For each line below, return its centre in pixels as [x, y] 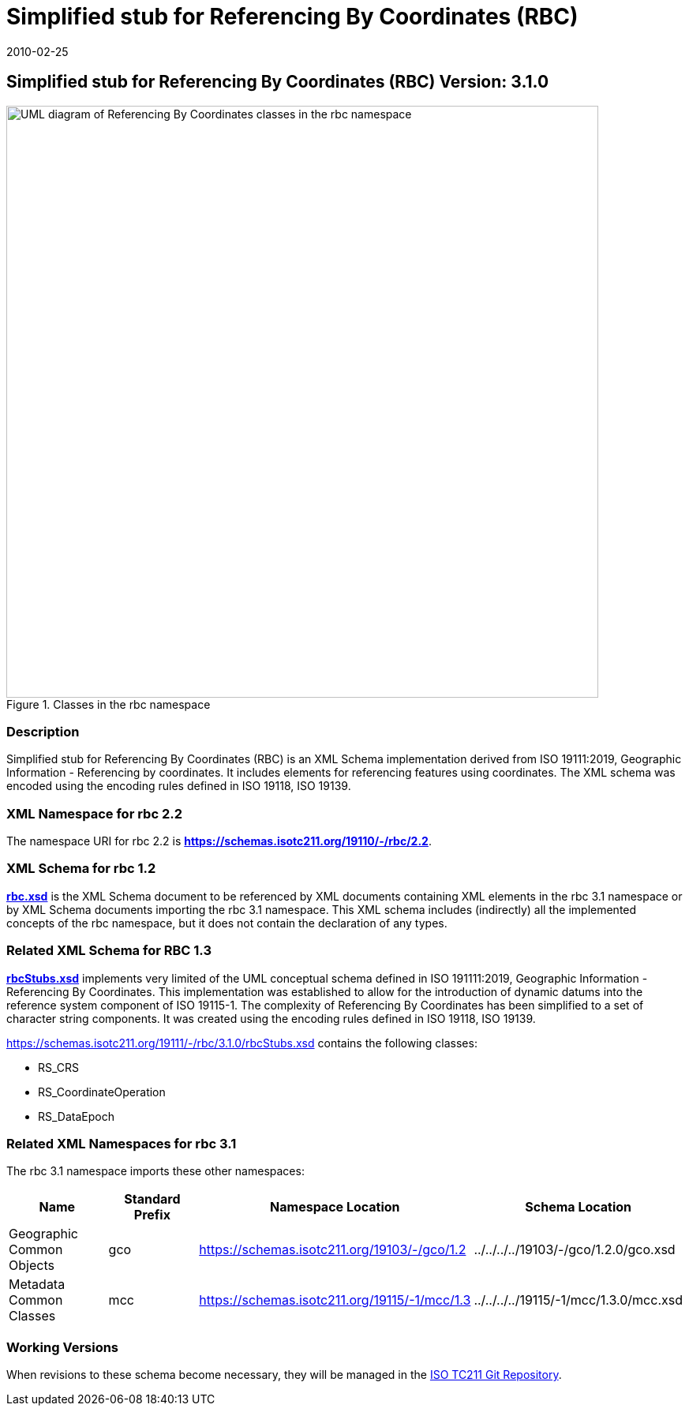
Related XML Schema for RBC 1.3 [109, 951]
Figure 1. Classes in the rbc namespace [109, 704]
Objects [32, 1266]
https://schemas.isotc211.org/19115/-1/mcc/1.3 [335, 1300]
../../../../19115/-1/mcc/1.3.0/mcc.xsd [578, 1300]
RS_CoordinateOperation [102, 1092]
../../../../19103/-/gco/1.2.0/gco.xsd [575, 1250]
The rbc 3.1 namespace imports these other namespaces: [155, 1171]
